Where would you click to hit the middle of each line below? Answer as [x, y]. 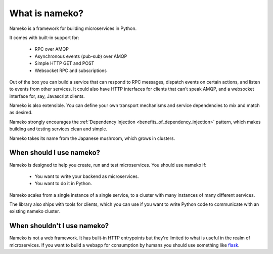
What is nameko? [46, 13]
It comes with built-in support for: [44, 38]
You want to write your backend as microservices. [87, 176]
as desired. [21, 113]
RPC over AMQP [52, 49]
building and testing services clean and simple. [58, 129]
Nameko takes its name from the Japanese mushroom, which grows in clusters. [92, 138]
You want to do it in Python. [63, 184]
